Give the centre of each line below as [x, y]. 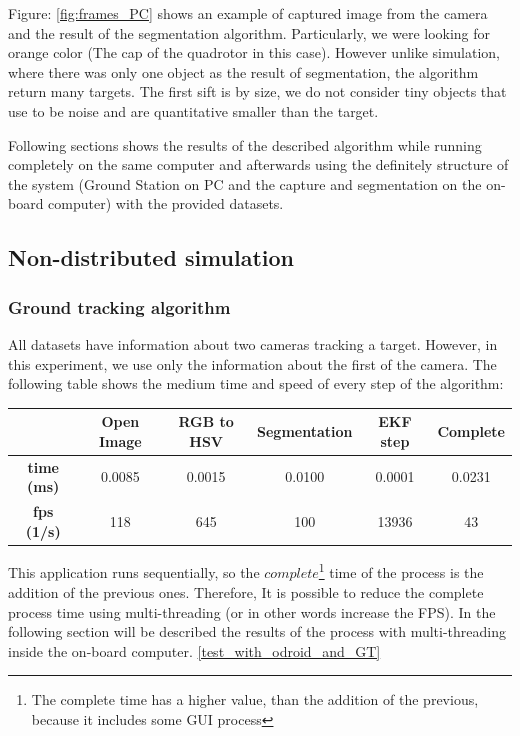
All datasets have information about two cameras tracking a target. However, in [253, 343]
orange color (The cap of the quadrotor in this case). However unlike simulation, [254, 52]
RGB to [206, 421]
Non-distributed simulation [151, 257]
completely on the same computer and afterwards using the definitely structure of [258, 164]
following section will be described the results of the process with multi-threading [257, 631]
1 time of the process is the [401, 571]
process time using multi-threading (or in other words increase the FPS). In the [252, 611]
